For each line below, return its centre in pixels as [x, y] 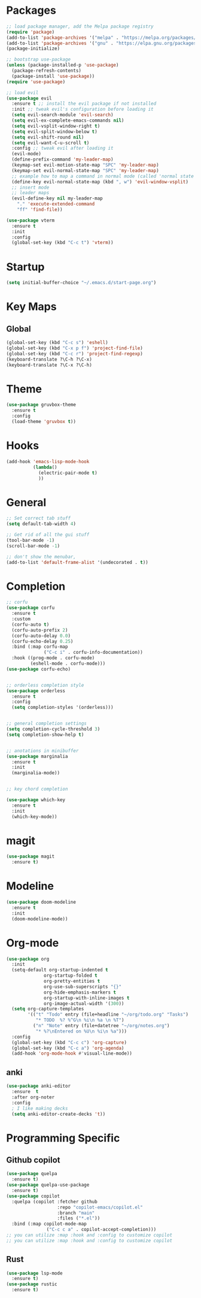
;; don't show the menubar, [41, 557]
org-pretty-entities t [72, 981]
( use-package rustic [32, 1284]
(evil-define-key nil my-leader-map [57, 198]
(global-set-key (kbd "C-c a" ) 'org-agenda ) [68, 1048]
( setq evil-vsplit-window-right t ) [56, 126]
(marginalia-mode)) [36, 773]
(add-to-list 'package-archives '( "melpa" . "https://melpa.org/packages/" [103, 37]
